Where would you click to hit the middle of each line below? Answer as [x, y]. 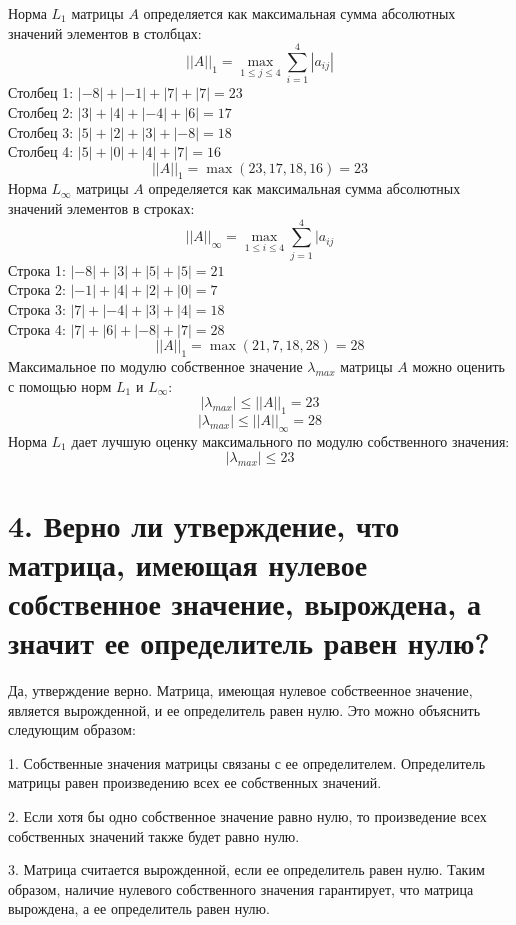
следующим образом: [72, 729]
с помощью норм [60, 385]
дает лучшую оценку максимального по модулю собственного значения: [290, 440]
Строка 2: [37, 289]
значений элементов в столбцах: [105, 32]
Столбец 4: [41, 151]
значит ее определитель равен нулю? [249, 642]
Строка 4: [37, 328]
